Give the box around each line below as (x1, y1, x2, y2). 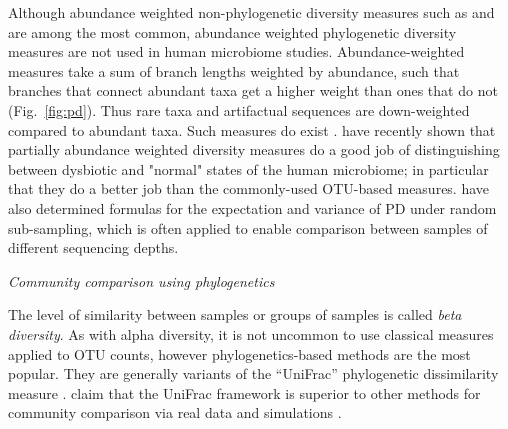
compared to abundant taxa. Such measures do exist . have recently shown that (8, 119, 496, 140)
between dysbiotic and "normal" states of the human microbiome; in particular (8, 158, 489, 179)
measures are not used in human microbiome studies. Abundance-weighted (8, 41, 465, 62)
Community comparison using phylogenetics (8, 270, 275, 291)
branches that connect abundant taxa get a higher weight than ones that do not (8, 80, 498, 101)
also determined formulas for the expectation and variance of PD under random (8, 197, 497, 218)
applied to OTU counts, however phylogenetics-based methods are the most (8, 343, 471, 364)
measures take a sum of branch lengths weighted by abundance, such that (8, 60, 460, 81)
